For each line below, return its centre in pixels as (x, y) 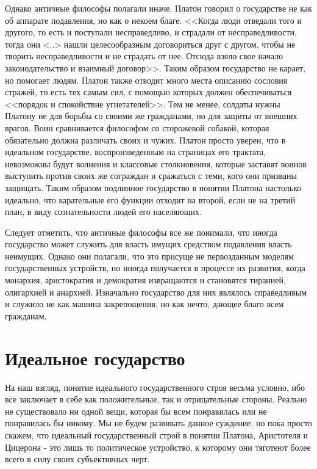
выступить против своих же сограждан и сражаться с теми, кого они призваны (151, 176)
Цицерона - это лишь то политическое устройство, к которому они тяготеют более (158, 447)
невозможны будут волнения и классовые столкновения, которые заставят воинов (156, 163)
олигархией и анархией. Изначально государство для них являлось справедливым (156, 292)
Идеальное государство (95, 358)
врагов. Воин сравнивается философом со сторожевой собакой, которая (137, 127)
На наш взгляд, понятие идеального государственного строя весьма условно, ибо (155, 387)
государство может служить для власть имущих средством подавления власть (148, 244)
